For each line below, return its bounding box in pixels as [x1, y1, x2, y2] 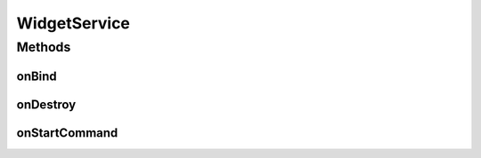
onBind [16, 68, 57, 83]
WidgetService [16, 13, 131, 33]
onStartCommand [16, 125, 118, 140]
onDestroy [16, 97, 77, 112]
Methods [16, 39, 71, 55]
